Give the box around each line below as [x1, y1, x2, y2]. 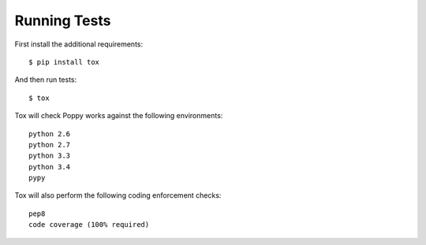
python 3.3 [28, 151, 71, 161]
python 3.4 [28, 162, 71, 171]
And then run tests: [14, 75, 77, 84]
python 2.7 [28, 140, 71, 149]
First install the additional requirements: [14, 39, 144, 49]
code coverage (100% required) [28, 221, 150, 229]
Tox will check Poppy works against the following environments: [14, 111, 223, 121]
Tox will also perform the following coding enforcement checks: [14, 191, 222, 200]
